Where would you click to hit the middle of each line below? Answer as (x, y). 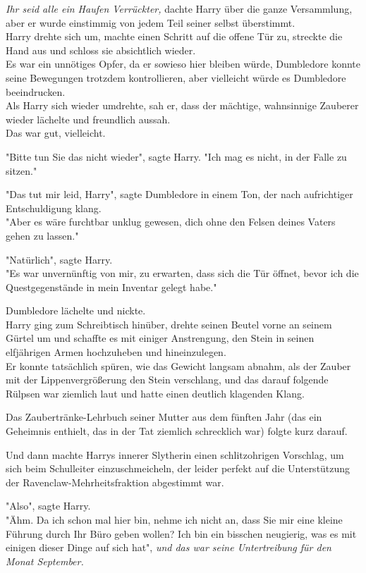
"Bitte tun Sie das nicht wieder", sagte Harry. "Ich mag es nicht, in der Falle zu (176, 156)
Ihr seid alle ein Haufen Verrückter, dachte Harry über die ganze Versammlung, (179, 8)
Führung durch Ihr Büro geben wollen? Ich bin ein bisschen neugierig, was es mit (181, 533)
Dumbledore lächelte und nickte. (76, 310)
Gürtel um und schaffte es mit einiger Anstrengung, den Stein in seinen (160, 338)
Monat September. (45, 561)
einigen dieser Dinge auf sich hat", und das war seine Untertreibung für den (169, 547)
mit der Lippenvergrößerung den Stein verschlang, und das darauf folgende (167, 380)
